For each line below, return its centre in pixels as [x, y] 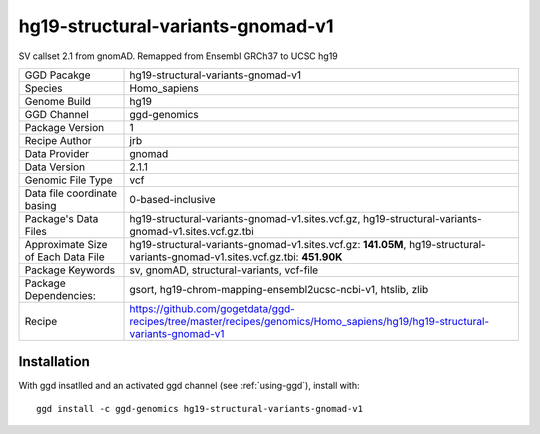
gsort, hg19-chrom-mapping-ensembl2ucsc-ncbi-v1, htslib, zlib [279, 289]
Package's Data [61, 218]
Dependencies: [60, 295]
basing [40, 205]
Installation [54, 361]
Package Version [64, 127]
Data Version [55, 167]
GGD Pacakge [57, 75]
